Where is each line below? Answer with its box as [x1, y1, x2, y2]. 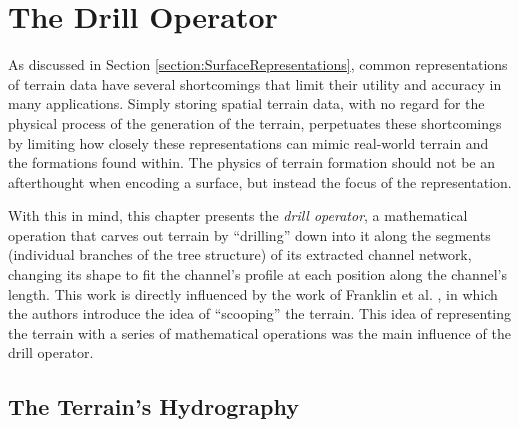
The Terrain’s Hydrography [8, 391, 299, 422]
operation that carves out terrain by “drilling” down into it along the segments [8, 224, 491, 245]
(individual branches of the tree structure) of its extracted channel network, [8, 244, 472, 265]
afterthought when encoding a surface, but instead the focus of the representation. [8, 171, 512, 192]
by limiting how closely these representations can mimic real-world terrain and [8, 132, 489, 153]
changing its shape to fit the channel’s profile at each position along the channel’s [8, 264, 507, 285]
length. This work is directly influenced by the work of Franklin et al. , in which [8, 283, 498, 304]
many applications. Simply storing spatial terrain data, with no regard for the [8, 93, 485, 114]
